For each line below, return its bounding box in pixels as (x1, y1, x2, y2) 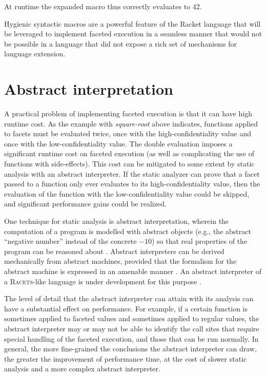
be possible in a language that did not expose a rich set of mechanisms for (4, 38, 237, 49)
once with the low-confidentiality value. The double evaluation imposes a (4, 138, 233, 149)
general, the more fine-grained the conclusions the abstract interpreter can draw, (4, 343, 257, 354)
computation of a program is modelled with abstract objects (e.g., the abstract (4, 225, 251, 236)
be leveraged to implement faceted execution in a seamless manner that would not (4, 28, 262, 39)
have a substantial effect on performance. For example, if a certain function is (4, 303, 248, 313)
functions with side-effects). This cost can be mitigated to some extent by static (4, 158, 255, 169)
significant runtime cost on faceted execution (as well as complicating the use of (4, 148, 255, 159)
